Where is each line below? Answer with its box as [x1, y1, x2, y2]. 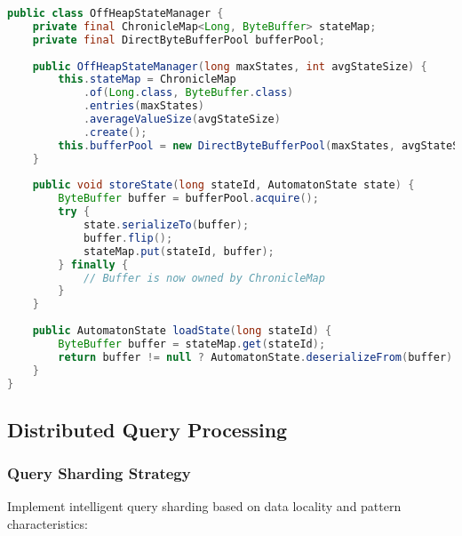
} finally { [58, 258, 129, 271]
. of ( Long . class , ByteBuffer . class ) [83, 86, 294, 100]
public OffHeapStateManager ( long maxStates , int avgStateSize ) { [32, 60, 427, 73]
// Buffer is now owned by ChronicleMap [83, 271, 325, 284]
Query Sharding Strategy [7, 462, 191, 484]
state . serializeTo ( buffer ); [83, 219, 250, 231]
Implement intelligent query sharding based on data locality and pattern [7, 497, 402, 516]
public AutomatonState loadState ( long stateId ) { [32, 324, 332, 337]
